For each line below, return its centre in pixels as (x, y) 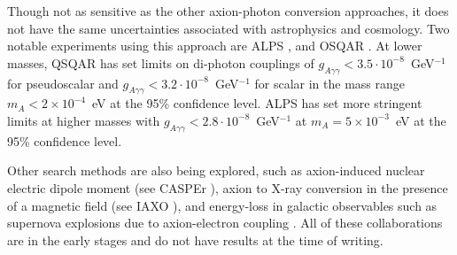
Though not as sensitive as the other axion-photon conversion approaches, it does (228, 11)
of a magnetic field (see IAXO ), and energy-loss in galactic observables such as (222, 205)
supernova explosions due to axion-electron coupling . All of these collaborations (225, 223)
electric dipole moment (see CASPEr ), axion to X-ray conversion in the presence (228, 187)
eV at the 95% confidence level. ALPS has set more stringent (257, 103)
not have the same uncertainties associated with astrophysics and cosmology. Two (228, 28)
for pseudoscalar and (63, 83)
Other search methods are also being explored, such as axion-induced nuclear (216, 170)
